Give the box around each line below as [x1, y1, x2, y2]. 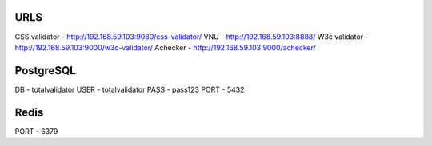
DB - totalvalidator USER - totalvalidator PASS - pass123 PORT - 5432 [14, 85, 245, 94]
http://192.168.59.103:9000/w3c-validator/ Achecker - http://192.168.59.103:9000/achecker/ [14, 42, 316, 52]
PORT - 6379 [14, 126, 58, 136]
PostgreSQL [14, 64, 76, 77]
